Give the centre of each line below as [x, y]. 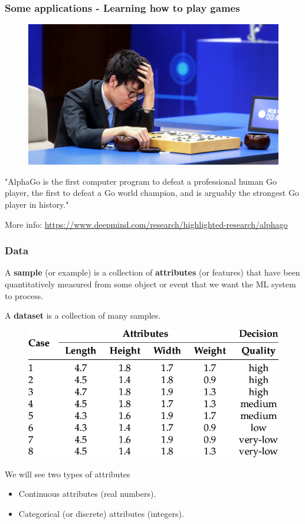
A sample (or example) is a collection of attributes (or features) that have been [152, 272]
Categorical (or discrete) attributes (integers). [101, 513]
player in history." [37, 204]
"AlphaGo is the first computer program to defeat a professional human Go [141, 181]
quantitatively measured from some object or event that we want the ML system [150, 284]
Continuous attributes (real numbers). [87, 494]
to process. [24, 295]
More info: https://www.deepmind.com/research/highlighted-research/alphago [146, 224]
